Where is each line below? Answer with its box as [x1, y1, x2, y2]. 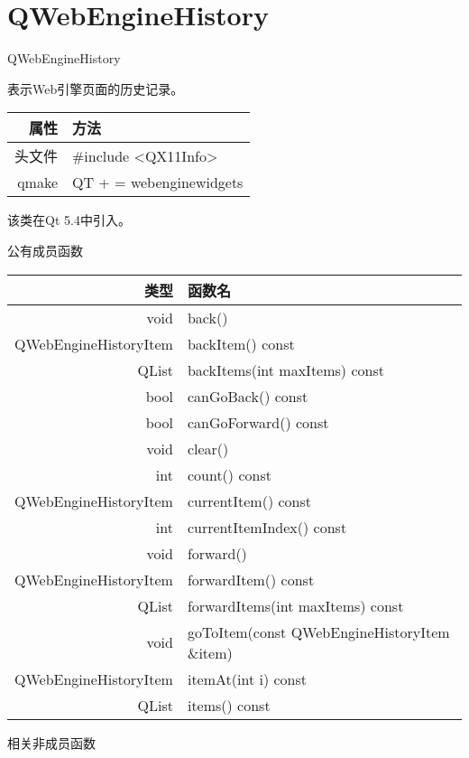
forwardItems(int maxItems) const [187, 594, 404, 616]
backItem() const [187, 332, 295, 354]
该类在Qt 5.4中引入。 [7, 211, 131, 229]
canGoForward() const [187, 411, 329, 433]
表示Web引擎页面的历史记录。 [7, 79, 184, 98]
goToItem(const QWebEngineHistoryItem [187, 621, 450, 642]
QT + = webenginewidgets [72, 172, 244, 193]
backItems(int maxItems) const [187, 359, 384, 380]
